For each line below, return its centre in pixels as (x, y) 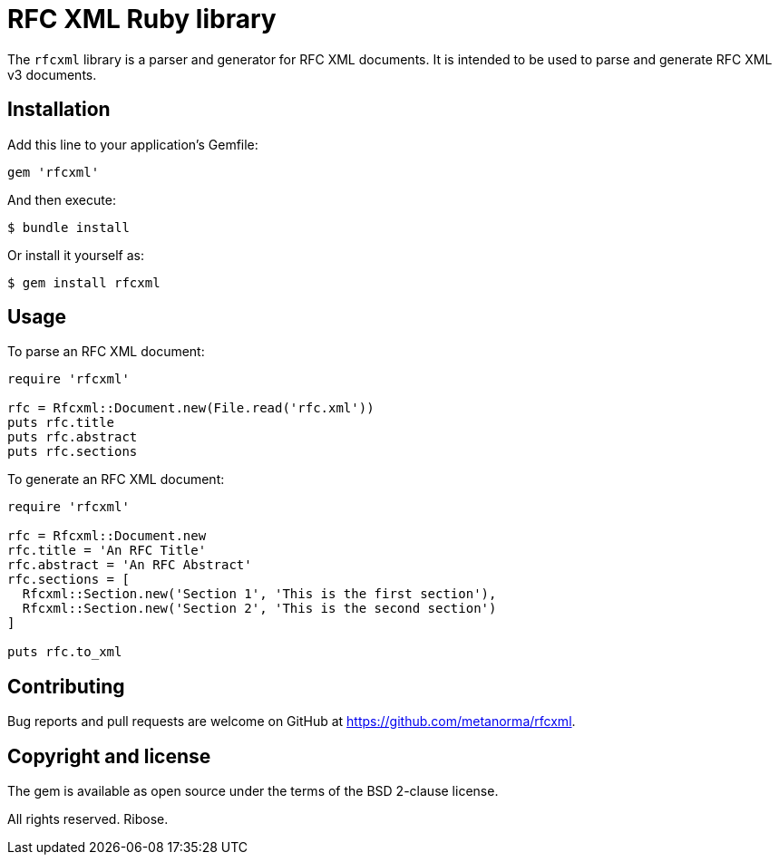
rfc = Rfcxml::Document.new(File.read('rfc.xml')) (191, 408)
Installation (59, 110)
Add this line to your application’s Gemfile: (133, 144)
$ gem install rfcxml (84, 282)
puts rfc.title (61, 423)
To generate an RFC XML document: (116, 479)
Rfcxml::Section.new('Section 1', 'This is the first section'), (259, 594)
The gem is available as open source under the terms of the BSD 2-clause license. (253, 791)
